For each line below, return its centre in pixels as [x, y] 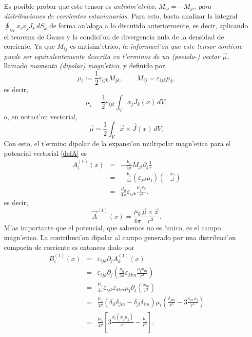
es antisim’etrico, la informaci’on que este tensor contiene [156, 46]
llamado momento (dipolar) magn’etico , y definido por [85, 66]
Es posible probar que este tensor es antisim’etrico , [80, 6]
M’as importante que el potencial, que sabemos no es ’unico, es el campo [113, 228]
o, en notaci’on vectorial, [41, 116]
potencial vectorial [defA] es [46, 153]
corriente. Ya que [29, 46]
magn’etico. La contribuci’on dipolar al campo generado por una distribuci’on [120, 237]
